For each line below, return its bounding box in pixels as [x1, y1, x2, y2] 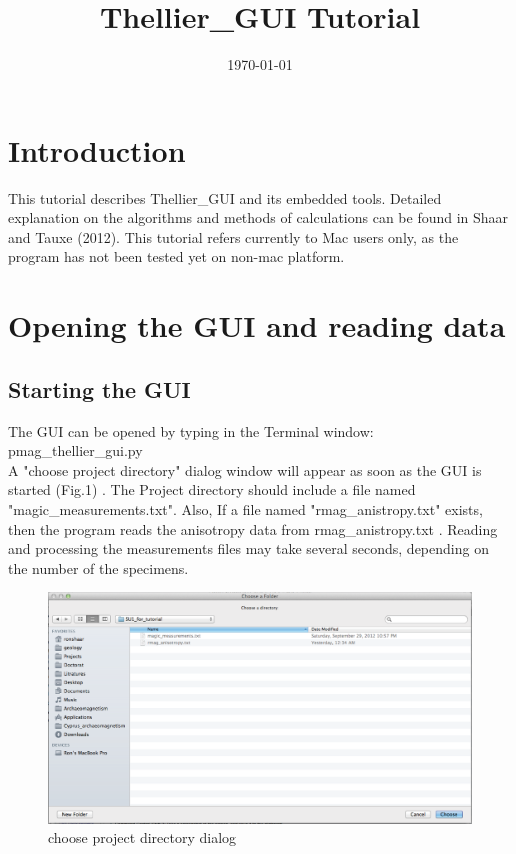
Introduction [8, 129, 186, 170]
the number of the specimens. [8, 557, 189, 578]
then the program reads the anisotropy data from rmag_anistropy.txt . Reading [8, 518, 498, 539]
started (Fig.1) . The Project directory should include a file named [8, 479, 416, 500]
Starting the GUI [8, 373, 191, 404]
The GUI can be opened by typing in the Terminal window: [8, 420, 374, 441]
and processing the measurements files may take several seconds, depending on [8, 538, 489, 559]
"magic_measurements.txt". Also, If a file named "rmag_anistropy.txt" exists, [8, 498, 483, 519]
